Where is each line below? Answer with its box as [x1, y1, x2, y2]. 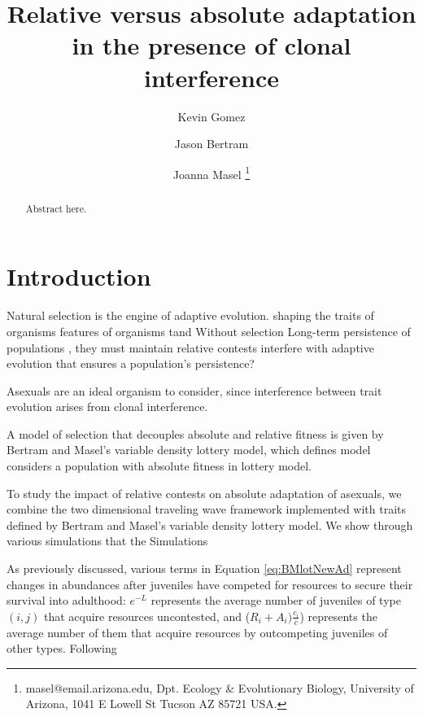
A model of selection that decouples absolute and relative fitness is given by [7, 425, 384, 442]
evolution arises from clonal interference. [7, 398, 208, 415]
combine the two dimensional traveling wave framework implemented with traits [7, 501, 407, 518]
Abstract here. [25, 201, 87, 215]
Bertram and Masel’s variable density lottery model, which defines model [7, 441, 371, 458]
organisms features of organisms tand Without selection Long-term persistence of [7, 322, 411, 339]
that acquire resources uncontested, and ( [43, 607, 251, 624]
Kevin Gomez [177, 107, 246, 125]
